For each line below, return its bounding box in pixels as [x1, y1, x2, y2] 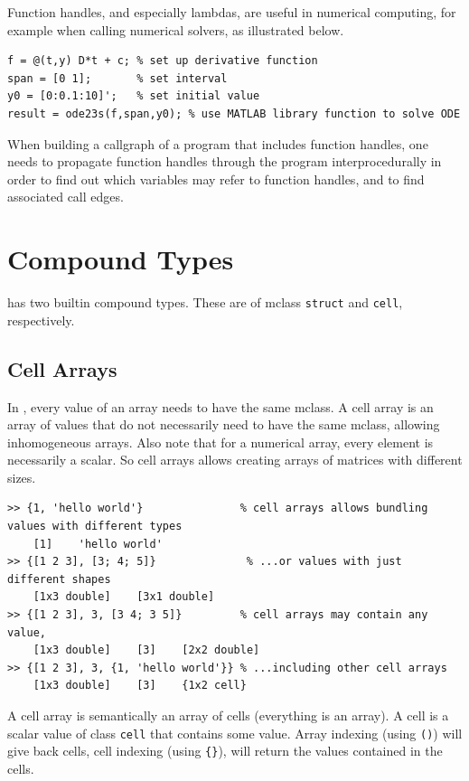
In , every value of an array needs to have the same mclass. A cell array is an [7, 397, 434, 416]
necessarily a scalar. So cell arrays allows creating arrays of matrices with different [7, 450, 463, 469]
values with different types [7, 520, 183, 533]
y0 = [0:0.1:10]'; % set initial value [7, 89, 260, 103]
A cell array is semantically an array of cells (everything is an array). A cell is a [7, 706, 449, 725]
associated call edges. [7, 187, 124, 206]
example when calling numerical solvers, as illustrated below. [7, 20, 344, 39]
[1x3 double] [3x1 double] [33, 590, 215, 604]
